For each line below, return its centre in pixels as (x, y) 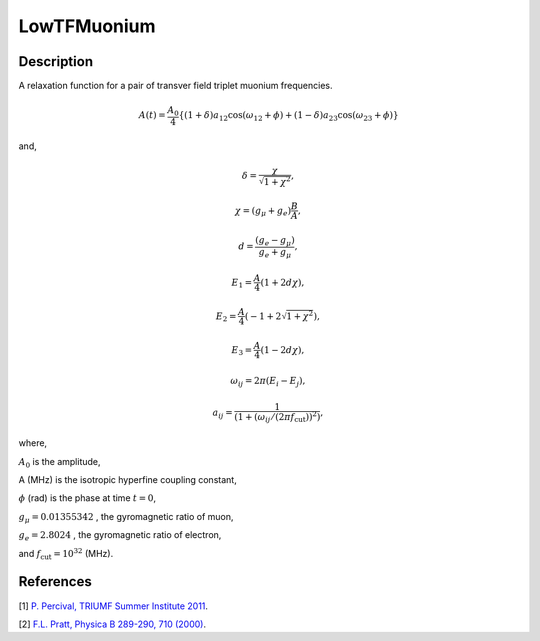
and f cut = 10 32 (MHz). (66, 554)
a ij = (223, 413)
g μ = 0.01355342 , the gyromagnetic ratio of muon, (126, 517)
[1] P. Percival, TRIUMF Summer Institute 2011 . (113, 606)
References (55, 581)
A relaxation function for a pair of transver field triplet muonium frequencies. (175, 86)
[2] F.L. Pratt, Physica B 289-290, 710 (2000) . (112, 624)
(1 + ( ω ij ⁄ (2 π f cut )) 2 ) (277, 417)
